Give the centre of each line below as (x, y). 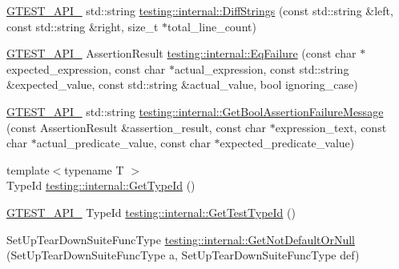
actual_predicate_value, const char (123, 143)
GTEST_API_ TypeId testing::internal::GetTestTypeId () (151, 212)
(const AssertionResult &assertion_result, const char (137, 127)
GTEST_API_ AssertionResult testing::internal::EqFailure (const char (181, 53)
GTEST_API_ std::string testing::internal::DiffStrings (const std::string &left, (200, 10)
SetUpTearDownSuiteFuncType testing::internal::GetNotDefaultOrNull (181, 239)
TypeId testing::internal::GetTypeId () (101, 185)
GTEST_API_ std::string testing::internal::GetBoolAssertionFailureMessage (195, 111)
